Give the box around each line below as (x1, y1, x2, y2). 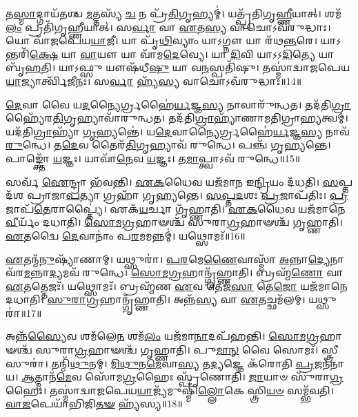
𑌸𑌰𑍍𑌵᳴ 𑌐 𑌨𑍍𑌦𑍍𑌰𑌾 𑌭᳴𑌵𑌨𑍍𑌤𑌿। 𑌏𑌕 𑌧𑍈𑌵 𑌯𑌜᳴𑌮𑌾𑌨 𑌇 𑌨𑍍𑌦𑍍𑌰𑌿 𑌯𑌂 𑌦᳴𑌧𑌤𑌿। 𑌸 (6, 174, 339, 188)
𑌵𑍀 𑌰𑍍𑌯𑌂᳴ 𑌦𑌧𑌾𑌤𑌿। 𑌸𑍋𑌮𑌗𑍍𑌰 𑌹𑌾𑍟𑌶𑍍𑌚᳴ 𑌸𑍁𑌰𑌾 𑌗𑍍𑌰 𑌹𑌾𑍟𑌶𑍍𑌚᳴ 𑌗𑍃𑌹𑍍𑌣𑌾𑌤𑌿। (6, 215, 343, 229)
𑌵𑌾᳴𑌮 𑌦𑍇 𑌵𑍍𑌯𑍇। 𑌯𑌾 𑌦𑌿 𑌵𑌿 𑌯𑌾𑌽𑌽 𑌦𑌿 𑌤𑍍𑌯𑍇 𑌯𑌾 (139, 46, 335, 61)
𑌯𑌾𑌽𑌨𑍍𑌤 (320, 33, 341, 48)
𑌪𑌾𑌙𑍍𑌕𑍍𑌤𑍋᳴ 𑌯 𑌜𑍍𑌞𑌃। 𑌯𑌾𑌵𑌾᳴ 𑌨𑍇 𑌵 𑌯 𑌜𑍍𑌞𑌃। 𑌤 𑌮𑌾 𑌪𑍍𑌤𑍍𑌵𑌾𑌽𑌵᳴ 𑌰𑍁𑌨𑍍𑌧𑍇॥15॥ (6, 151, 301, 165)
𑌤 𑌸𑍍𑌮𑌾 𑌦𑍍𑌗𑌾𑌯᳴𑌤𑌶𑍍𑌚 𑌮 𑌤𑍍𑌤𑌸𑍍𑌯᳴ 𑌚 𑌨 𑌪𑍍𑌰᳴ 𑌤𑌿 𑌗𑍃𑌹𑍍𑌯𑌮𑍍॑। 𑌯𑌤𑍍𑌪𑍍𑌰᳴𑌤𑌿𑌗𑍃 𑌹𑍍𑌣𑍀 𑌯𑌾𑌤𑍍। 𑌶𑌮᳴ (6, 6, 341, 20)
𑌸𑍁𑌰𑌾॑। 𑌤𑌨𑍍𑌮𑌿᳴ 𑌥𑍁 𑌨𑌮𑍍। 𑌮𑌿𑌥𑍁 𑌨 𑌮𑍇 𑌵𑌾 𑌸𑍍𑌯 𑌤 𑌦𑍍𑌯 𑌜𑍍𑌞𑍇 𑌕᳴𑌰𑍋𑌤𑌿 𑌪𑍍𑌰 (6, 356, 315, 370)
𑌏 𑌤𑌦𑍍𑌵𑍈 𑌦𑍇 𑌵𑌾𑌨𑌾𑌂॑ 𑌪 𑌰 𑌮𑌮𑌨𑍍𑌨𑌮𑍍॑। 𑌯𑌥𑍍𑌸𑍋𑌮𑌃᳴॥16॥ (6, 228, 246, 242)
